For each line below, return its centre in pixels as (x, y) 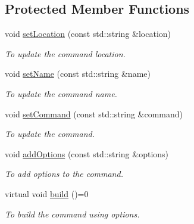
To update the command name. (61, 93)
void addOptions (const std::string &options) (87, 153)
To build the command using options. (72, 214)
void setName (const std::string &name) (78, 74)
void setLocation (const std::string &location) (88, 34)
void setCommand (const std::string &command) (94, 113)
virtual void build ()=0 (47, 193)
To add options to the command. (64, 174)
